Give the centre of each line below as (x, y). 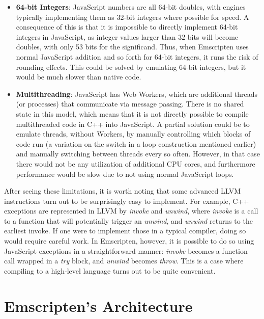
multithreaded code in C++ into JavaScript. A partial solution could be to (133, 124)
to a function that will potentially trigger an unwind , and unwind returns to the (128, 220)
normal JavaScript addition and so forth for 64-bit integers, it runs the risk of (137, 56)
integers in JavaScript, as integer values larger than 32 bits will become (127, 36)
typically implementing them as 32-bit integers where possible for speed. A (133, 17)
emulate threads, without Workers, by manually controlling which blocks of (133, 134)
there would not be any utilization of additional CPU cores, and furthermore (136, 163)
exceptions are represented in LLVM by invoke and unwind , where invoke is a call (131, 211)
